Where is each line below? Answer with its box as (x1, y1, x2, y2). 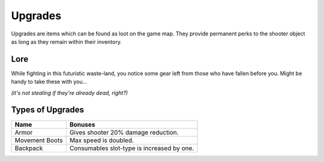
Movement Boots (14, 136, 63, 144)
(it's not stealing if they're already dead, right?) (11, 89, 128, 96)
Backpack (14, 144, 43, 152)
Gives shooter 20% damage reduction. (69, 128, 179, 136)
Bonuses (69, 120, 95, 128)
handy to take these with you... (11, 78, 88, 85)
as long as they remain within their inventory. (11, 38, 122, 45)
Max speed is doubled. (69, 136, 134, 144)
